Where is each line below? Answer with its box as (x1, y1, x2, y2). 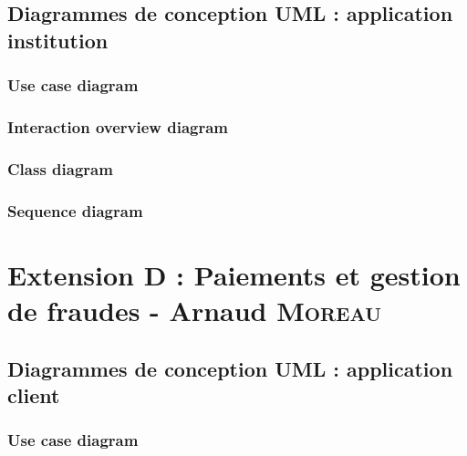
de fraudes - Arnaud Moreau (7, 291, 381, 328)
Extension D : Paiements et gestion (7, 255, 461, 293)
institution (7, 26, 109, 54)
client (7, 380, 60, 409)
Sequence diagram (7, 199, 143, 222)
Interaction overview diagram (7, 115, 229, 138)
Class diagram (7, 157, 113, 180)
